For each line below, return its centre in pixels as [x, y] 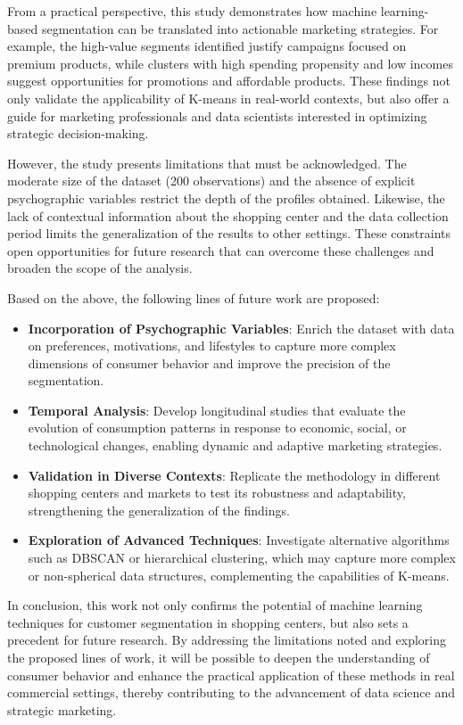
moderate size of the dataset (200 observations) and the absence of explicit [211, 181]
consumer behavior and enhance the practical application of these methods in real [231, 675]
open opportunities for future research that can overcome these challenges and [221, 250]
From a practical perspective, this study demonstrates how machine [192, 11]
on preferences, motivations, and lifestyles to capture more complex [212, 346]
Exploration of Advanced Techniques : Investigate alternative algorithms [239, 540]
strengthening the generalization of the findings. [159, 510]
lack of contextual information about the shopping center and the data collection [228, 215]
